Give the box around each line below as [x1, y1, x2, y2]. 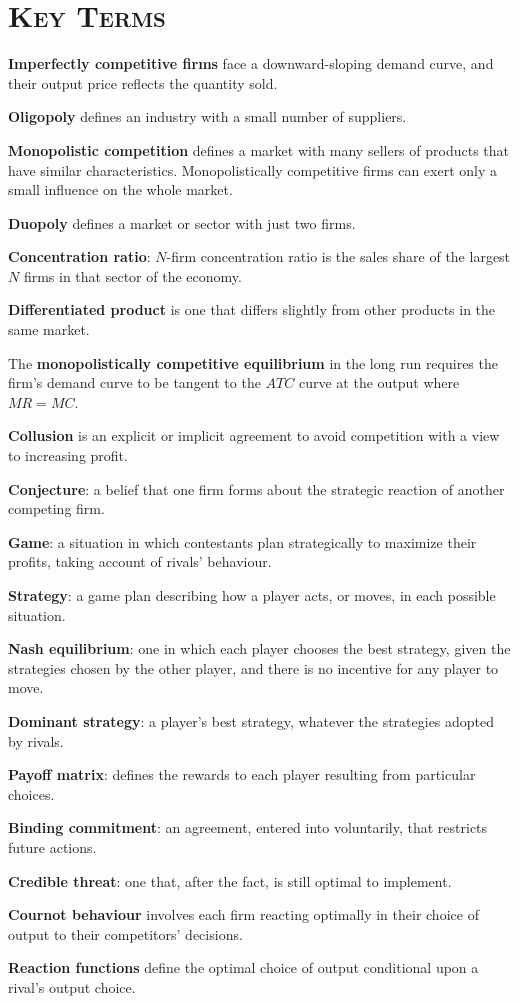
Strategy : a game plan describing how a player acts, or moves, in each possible [8, 585, 496, 605]
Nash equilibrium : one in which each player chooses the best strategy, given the [8, 638, 511, 659]
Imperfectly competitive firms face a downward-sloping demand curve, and [8, 53, 494, 74]
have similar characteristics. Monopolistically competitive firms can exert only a [8, 159, 498, 180]
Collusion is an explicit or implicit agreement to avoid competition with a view [8, 425, 500, 446]
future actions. [8, 836, 97, 857]
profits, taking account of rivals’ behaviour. [8, 551, 272, 572]
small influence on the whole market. [8, 179, 233, 200]
